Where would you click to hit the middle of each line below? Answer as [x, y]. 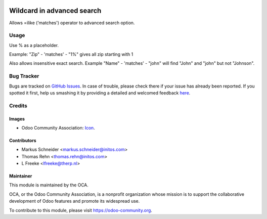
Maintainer [21, 176]
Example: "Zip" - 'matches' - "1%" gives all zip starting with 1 [71, 54]
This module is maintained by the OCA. [49, 185]
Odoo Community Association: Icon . [58, 128]
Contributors [23, 140]
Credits [18, 105]
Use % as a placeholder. [34, 45]
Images [17, 119]
